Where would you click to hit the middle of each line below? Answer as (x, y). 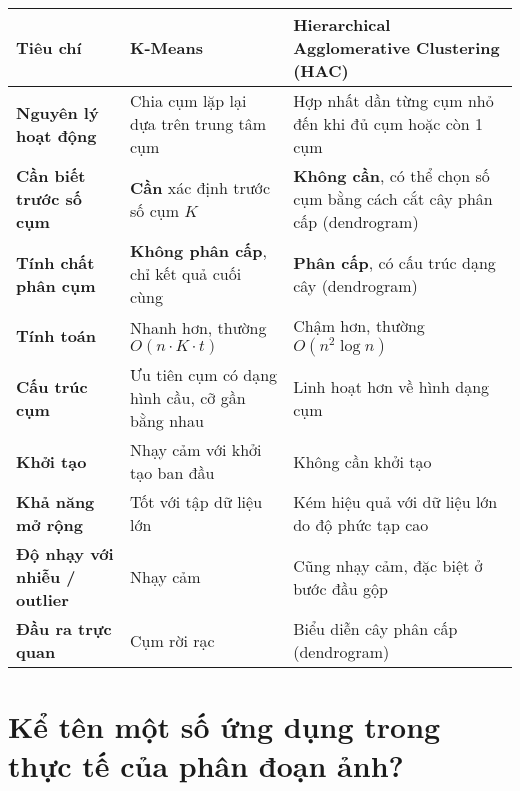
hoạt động (56, 135)
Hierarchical (342, 24)
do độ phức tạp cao (361, 524)
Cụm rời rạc (172, 640)
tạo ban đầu (172, 472)
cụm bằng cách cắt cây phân (393, 198)
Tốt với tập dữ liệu (196, 501)
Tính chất (55, 262)
